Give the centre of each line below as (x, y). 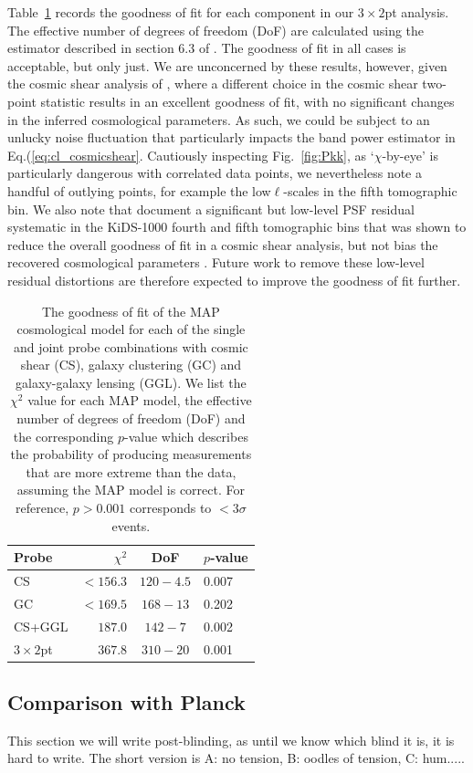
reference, (42, 508)
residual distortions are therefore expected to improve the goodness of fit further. (234, 280)
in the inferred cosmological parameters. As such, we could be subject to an (219, 119)
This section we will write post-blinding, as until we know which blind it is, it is (231, 740)
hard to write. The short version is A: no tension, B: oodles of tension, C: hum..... (236, 758)
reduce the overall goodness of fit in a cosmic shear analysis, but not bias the (223, 244)
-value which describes (186, 436)
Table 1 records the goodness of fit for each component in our (181, 12)
